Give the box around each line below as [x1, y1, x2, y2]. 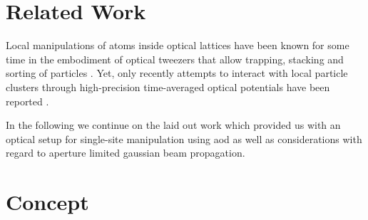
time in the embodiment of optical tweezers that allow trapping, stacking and [6, 51, 344, 66]
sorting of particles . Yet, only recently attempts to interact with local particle [6, 66, 348, 80]
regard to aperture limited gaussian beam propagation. [6, 145, 245, 160]
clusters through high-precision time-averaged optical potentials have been [6, 79, 330, 94]
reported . [6, 93, 49, 108]
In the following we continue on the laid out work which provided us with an [6, 117, 341, 132]
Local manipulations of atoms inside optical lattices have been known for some [6, 38, 349, 53]
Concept [6, 187, 89, 216]
